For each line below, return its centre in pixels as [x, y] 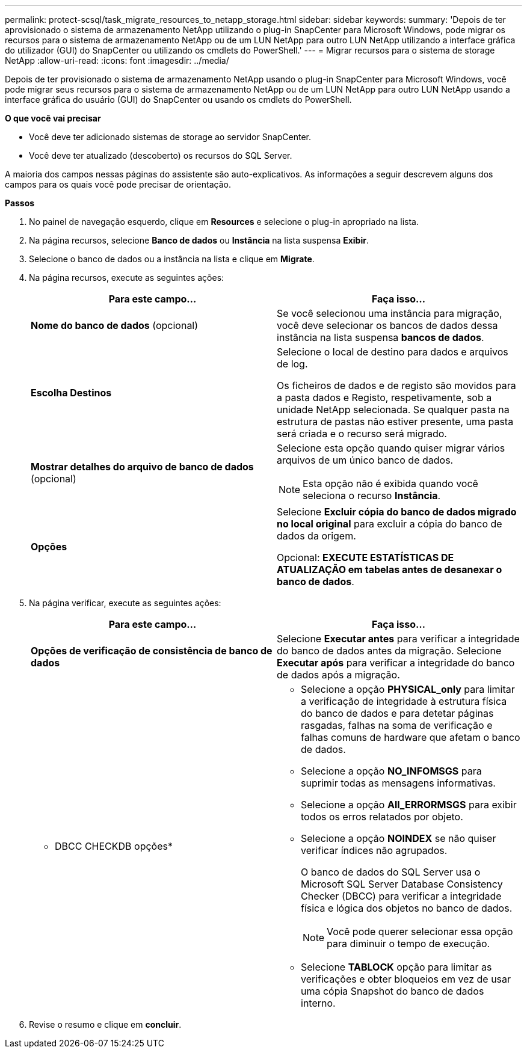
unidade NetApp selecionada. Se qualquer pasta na [393, 410]
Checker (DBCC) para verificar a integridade [401, 896]
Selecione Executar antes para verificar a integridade [398, 639]
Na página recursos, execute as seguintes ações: [127, 278]
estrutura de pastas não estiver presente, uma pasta [395, 422]
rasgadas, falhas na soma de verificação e [397, 725]
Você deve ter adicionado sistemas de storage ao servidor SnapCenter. [170, 137]
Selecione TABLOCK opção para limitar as [396, 967]
